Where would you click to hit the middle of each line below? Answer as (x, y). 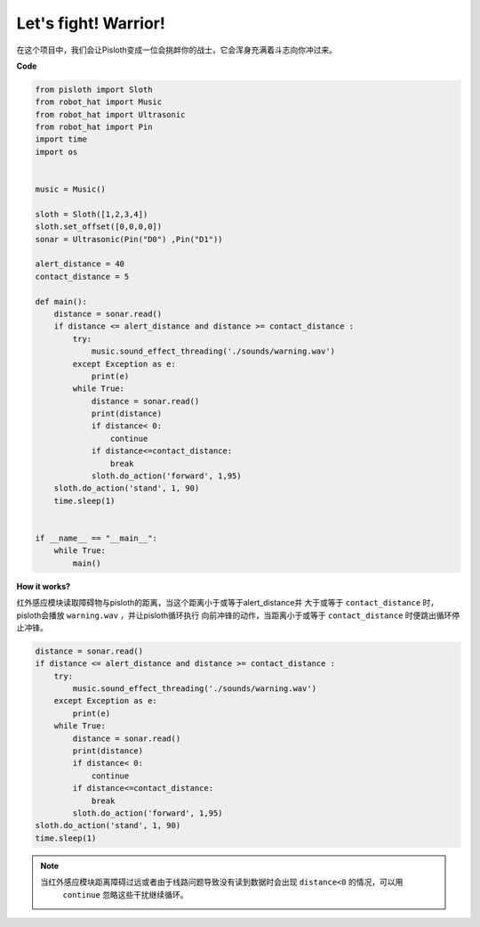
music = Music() (71, 190)
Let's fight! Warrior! (91, 23)
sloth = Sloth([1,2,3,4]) (92, 214)
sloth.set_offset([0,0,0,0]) (99, 227)
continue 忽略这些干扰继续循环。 (125, 894)
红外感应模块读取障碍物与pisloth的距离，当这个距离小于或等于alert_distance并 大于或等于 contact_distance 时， (228, 603)
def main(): (61, 301)
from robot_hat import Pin (94, 127)
